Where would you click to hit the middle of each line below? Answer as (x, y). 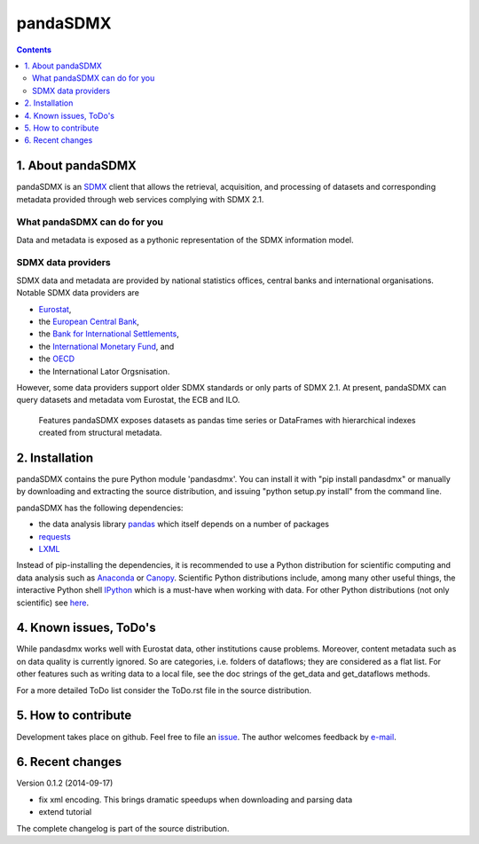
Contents (34, 50)
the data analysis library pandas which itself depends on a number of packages (184, 525)
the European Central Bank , (89, 322)
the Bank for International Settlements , (109, 334)
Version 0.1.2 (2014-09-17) (65, 783)
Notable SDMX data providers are (78, 293)
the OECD (57, 359)
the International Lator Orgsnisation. (104, 371)
